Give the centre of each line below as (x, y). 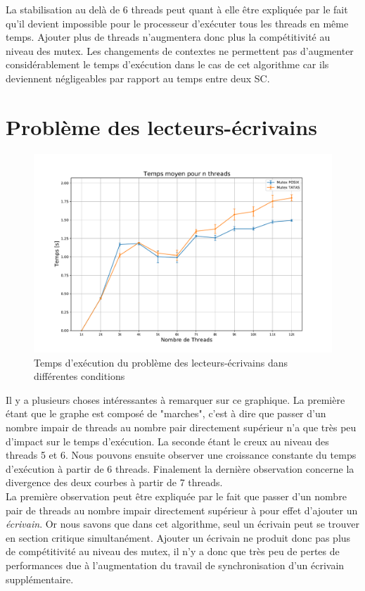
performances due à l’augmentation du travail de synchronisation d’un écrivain (175, 565)
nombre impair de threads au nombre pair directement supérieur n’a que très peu (181, 427)
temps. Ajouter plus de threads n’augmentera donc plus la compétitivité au (168, 37)
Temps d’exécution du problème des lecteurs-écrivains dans (161, 362)
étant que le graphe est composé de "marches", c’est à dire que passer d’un (166, 413)
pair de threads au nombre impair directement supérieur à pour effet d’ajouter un (182, 510)
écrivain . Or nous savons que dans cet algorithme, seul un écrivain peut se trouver (182, 524)
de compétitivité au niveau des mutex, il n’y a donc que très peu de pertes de (173, 551)
